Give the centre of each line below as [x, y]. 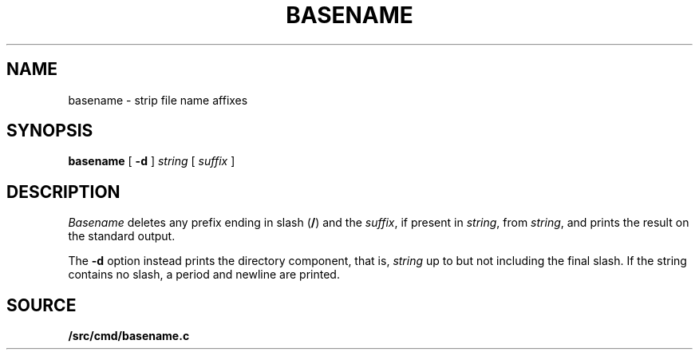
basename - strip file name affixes [158, 100]
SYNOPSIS [50, 131]
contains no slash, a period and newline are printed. [204, 275]
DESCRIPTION [63, 192]
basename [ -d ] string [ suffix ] [152, 161]
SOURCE [41, 305]
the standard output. [122, 236]
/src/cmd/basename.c [129, 336]
